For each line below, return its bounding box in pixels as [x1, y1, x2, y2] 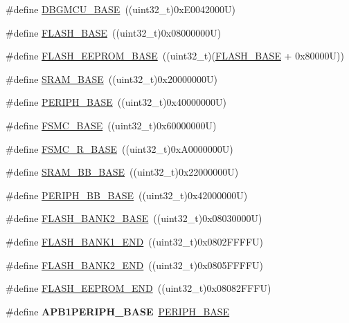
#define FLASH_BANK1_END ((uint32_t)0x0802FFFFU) [6, 234, 264, 248]
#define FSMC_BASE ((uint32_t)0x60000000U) [6, 118, 217, 132]
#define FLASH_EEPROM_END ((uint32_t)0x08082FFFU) [6, 281, 271, 295]
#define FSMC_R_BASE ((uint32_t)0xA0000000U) [6, 141, 233, 156]
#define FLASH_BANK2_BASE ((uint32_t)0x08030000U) [6, 211, 262, 225]
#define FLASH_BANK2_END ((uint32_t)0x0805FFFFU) [6, 257, 264, 272]
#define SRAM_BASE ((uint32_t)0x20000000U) [6, 71, 217, 86]
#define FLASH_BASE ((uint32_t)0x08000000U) [6, 25, 222, 39]
